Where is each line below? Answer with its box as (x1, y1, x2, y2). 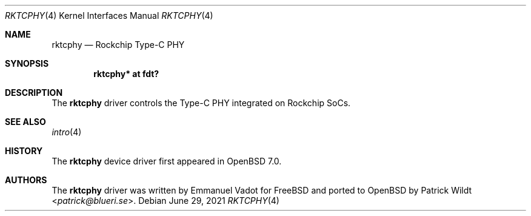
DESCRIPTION (5, 87, 63, 98)
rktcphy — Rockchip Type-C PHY (52, 39, 185, 50)
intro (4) (52, 127, 82, 137)
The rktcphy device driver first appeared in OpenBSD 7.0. (52, 156, 282, 166)
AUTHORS (5, 175, 47, 185)
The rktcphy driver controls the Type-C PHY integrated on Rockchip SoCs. (52, 98, 351, 108)
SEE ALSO (5, 116, 46, 127)
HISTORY (5, 146, 43, 156)
